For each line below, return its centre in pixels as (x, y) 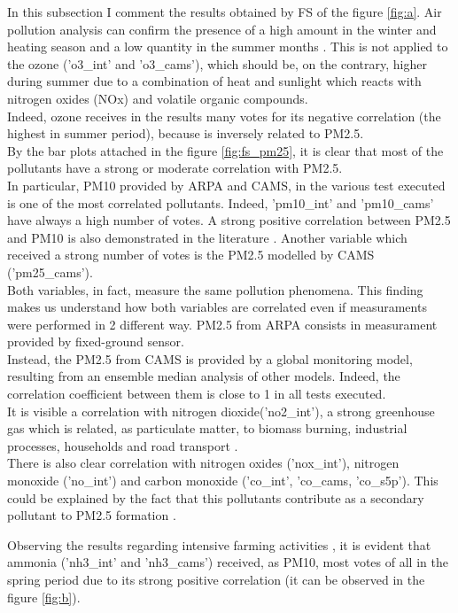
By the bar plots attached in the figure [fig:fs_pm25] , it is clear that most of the (225, 150)
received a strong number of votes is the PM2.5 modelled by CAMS (191, 255)
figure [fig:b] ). (44, 597)
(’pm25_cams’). (50, 272)
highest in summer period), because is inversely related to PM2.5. (186, 133)
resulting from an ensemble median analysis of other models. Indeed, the (204, 376)
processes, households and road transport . (123, 445)
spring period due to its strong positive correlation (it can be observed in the (216, 579)
